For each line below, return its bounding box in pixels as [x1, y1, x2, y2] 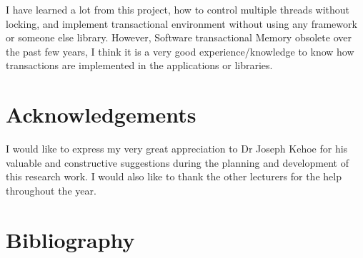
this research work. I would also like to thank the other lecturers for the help [6, 169, 342, 184]
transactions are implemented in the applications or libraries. [6, 58, 273, 73]
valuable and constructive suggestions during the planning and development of [6, 155, 349, 170]
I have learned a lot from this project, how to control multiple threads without [6, 2, 350, 16]
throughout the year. [6, 182, 96, 197]
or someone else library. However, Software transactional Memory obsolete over [6, 30, 352, 45]
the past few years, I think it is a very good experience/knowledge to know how [6, 43, 354, 58]
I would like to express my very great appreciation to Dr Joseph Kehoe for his [6, 141, 348, 156]
